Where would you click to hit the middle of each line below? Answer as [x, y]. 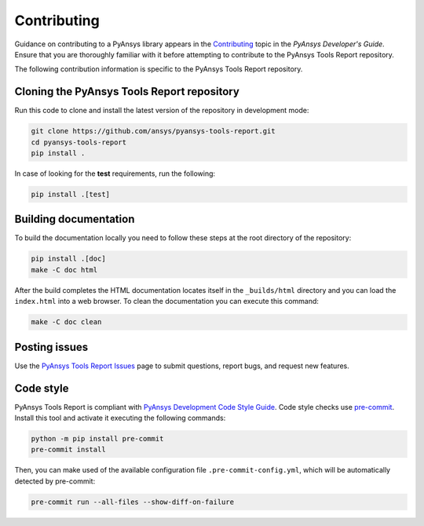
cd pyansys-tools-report [79, 142]
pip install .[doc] [68, 259]
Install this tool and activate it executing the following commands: [120, 418]
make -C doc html [64, 270]
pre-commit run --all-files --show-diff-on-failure [133, 502]
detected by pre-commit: [55, 481]
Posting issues [51, 347]
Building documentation [75, 219]
